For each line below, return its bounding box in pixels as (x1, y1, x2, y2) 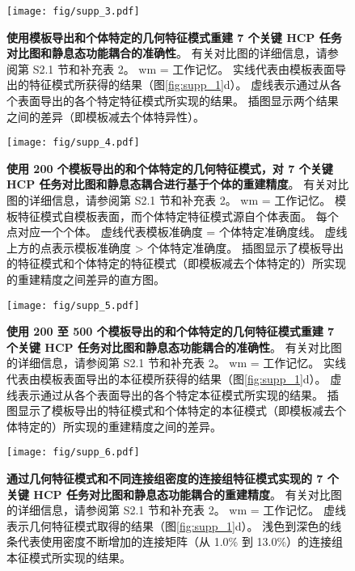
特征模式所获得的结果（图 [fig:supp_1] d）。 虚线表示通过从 (28, 76, 331, 93)
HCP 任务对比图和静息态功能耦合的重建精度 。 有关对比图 (33, 485, 342, 502)
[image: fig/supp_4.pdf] (6, 137, 140, 149)
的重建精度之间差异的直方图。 (6, 271, 165, 288)
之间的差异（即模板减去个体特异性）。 (6, 108, 205, 125)
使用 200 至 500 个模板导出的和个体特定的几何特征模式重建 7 (6, 323, 335, 340)
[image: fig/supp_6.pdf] (6, 446, 140, 459)
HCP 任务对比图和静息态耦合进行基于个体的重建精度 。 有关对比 (6, 176, 349, 192)
